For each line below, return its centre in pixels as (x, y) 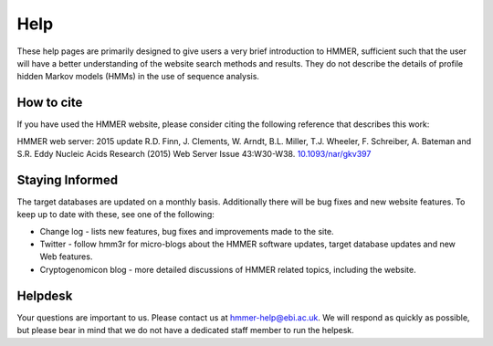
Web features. (66, 257)
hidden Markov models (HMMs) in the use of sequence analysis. (138, 77)
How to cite (50, 103)
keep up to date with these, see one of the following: (115, 215)
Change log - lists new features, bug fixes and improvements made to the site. (187, 231)
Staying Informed (68, 179)
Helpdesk (45, 295)
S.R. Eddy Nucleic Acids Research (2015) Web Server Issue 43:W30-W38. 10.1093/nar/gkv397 (194, 154)
